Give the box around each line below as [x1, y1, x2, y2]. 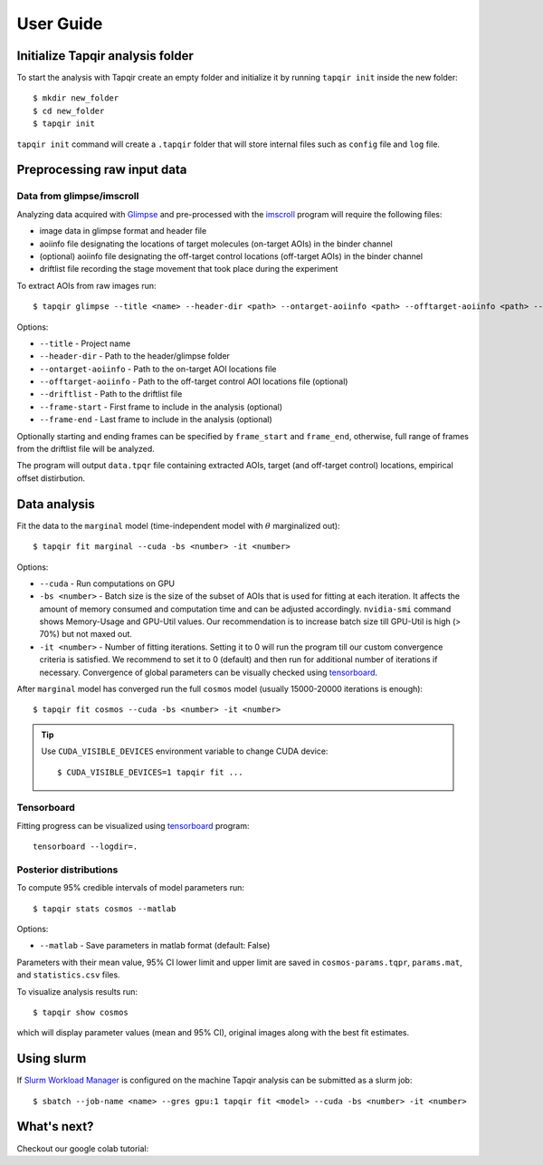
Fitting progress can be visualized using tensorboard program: [16, 820, 250, 831]
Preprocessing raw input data [16, 162, 187, 178]
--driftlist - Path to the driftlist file [39, 389, 183, 400]
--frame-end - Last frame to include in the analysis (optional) [39, 414, 273, 425]
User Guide [16, 14, 103, 34]
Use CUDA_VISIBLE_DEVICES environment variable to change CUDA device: [41, 746, 329, 756]
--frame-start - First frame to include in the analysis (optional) [39, 401, 283, 412]
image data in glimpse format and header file [39, 226, 207, 236]
